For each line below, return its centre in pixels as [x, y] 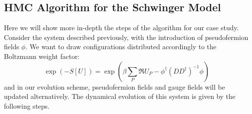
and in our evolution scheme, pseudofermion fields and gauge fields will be [115, 86]
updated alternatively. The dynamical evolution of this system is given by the [120, 96]
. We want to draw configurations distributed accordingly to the [121, 47]
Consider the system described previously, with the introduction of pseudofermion [126, 37]
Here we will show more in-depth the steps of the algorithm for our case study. [121, 28]
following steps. [27, 105]
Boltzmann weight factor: [42, 56]
